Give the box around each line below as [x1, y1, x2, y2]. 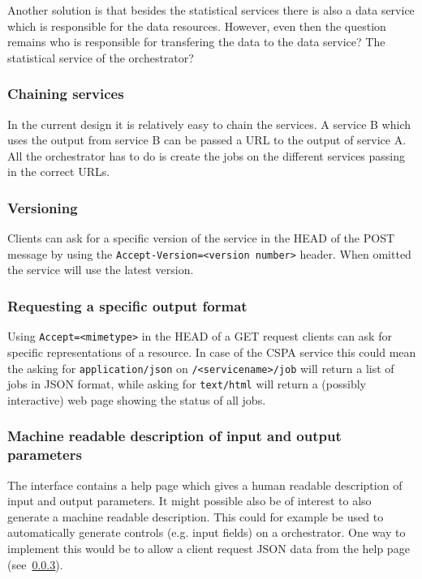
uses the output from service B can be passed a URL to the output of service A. [7, 131, 407, 148]
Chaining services [7, 84, 124, 104]
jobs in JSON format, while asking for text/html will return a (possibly [7, 375, 366, 392]
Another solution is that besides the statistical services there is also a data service [7, 2, 415, 18]
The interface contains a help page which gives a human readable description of [7, 476, 403, 493]
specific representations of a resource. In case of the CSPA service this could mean [7, 343, 416, 360]
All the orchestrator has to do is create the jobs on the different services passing [7, 147, 406, 164]
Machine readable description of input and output [7, 426, 342, 446]
